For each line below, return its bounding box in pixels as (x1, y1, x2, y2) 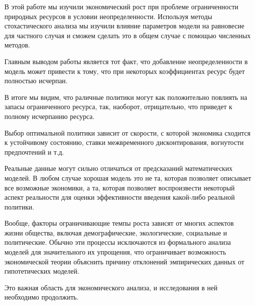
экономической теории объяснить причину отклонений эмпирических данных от (4, 256, 245, 266)
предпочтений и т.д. (4, 146, 64, 157)
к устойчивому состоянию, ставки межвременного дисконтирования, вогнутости (4, 137, 244, 147)
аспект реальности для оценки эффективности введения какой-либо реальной (4, 192, 235, 202)
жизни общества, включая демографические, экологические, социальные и (4, 227, 227, 237)
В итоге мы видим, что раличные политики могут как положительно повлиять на (4, 92, 247, 102)
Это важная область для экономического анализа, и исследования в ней (4, 282, 218, 292)
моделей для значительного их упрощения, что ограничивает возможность (4, 247, 226, 257)
